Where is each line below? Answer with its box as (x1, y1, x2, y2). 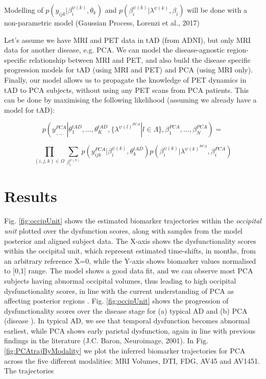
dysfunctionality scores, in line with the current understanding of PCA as (4, 285, 234, 296)
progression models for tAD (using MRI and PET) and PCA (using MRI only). (4, 64, 253, 75)
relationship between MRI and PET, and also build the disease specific (29, 54, 251, 65)
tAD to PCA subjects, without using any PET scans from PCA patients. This (4, 84, 249, 95)
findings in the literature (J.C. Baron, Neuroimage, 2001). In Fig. (4, 335, 208, 346)
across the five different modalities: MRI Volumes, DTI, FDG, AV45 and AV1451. (4, 355, 260, 366)
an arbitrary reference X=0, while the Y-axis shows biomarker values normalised (4, 255, 256, 266)
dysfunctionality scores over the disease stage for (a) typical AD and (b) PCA (4, 305, 248, 316)
